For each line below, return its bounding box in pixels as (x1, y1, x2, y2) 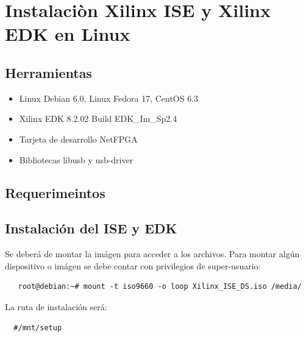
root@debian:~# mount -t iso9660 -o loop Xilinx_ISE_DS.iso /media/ (18, 282, 302, 291)
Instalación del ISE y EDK (5, 219, 177, 238)
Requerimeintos (5, 183, 105, 202)
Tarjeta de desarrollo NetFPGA (19, 132, 138, 145)
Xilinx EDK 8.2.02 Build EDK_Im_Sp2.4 (19, 112, 177, 125)
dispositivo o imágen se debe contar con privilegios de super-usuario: (5, 259, 261, 272)
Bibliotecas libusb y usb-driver (19, 153, 133, 166)
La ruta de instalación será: (5, 300, 107, 313)
